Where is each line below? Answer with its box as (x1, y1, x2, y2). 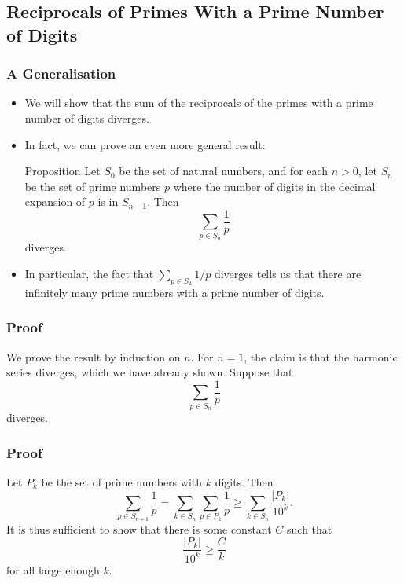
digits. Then (215, 473, 274, 489)
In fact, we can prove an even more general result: (24, 136, 266, 152)
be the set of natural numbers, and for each (119, 163, 329, 179)
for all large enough (6, 561, 100, 577)
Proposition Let (24, 163, 101, 179)
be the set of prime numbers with (41, 473, 203, 489)
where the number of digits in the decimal (173, 178, 376, 194)
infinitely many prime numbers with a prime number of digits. (24, 284, 325, 300)
